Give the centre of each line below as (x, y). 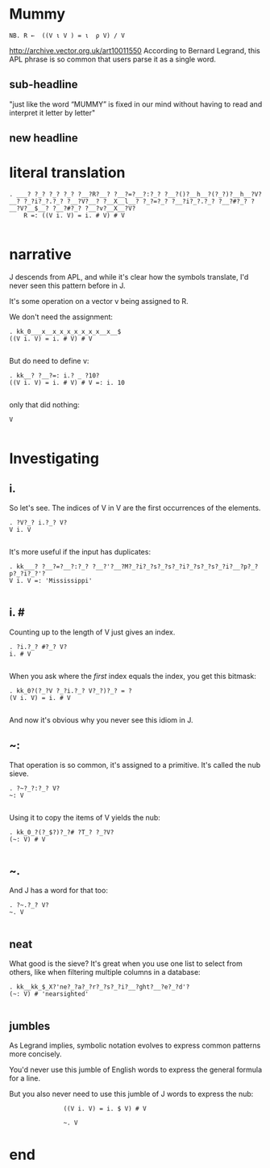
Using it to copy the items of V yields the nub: (85, 817)
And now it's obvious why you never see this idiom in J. (101, 719)
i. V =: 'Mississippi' (54, 581)
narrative (40, 255)
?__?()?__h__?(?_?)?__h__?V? (213, 195)
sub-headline (44, 84)
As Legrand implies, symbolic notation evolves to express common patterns (135, 1046)
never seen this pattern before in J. (67, 286)
